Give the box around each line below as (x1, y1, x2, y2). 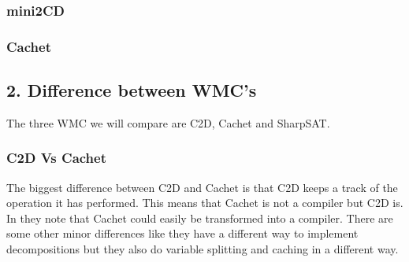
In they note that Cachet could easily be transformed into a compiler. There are (6, 209, 393, 226)
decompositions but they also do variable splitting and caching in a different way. (6, 241, 399, 257)
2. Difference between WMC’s (6, 78, 257, 102)
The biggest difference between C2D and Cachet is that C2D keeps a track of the (6, 179, 398, 195)
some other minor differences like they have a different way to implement (6, 225, 359, 242)
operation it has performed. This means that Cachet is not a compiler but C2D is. (6, 194, 403, 211)
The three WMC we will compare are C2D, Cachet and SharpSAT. (6, 114, 330, 131)
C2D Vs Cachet (6, 148, 106, 168)
